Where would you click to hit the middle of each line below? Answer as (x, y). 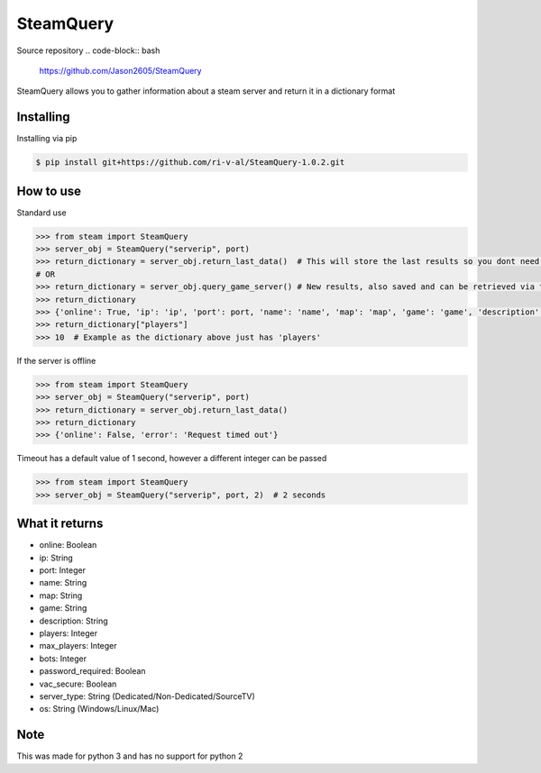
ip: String (56, 558)
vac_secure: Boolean (78, 684)
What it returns (60, 524)
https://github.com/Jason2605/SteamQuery (120, 70)
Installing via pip (47, 139)
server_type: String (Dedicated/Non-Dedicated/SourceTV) (147, 696)
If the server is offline (56, 360)
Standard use (41, 213)
